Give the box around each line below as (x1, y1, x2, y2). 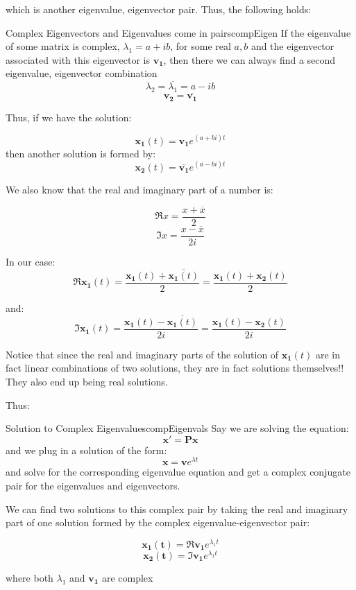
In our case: (6, 254, 56, 268)
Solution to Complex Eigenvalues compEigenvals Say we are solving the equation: (6, 421, 349, 435)
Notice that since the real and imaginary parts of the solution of (6, 347, 279, 361)
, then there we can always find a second (163, 52, 336, 67)
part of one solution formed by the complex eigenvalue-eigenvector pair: (6, 515, 310, 530)
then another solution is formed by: (6, 146, 156, 160)
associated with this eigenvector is (6, 52, 150, 67)
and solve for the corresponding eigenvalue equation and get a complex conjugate (6, 465, 350, 479)
